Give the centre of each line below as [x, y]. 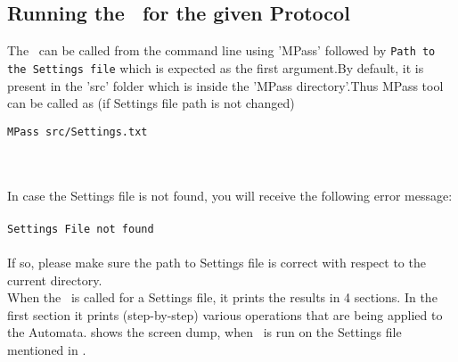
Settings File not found [81, 229]
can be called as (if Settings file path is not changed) [151, 103]
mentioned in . [47, 349]
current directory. [55, 280]
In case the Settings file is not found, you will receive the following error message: [230, 195]
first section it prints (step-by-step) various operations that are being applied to [225, 314]
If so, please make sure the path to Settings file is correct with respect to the [217, 262]
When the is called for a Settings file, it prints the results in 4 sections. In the [222, 297]
